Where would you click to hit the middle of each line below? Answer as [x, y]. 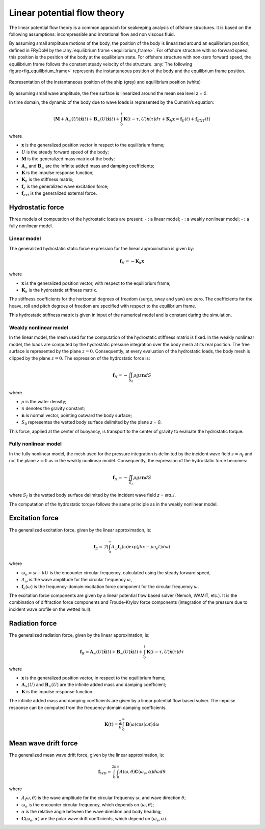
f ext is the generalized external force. [59, 194]
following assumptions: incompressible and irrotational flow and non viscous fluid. [92, 34]
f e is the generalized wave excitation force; [65, 187]
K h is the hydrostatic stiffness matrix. [59, 291]
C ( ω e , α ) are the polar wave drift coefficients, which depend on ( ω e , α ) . [94, 819]
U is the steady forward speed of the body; [65, 152]
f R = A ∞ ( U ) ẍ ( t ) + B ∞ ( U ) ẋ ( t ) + [111, 652]
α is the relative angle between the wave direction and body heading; [92, 812]
